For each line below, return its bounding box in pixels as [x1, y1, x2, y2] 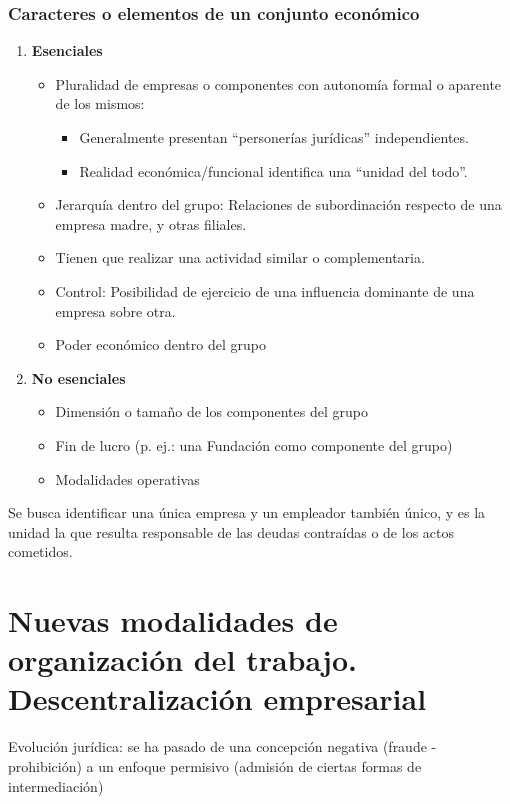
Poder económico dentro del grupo [55, 334, 266, 355]
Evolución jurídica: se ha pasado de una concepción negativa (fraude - [8, 736, 437, 757]
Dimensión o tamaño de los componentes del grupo [55, 401, 368, 422]
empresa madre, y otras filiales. [55, 213, 247, 234]
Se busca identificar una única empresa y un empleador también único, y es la [8, 502, 486, 523]
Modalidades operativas [55, 468, 200, 489]
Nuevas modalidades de [8, 600, 338, 641]
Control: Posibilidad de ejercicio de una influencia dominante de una [55, 280, 475, 301]
